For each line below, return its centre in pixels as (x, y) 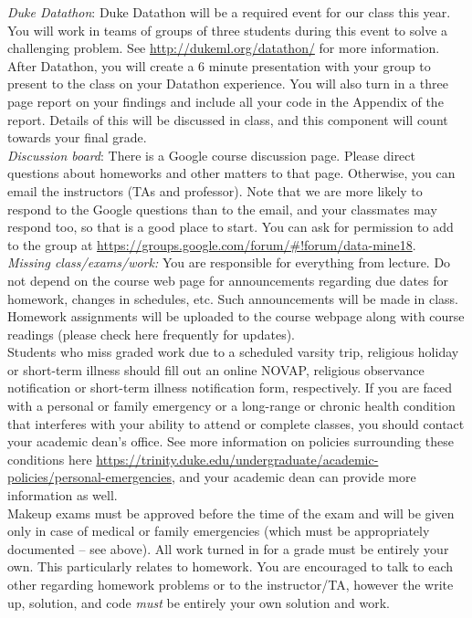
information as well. (63, 495)
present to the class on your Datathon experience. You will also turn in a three (228, 84)
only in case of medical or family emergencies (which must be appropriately (219, 531)
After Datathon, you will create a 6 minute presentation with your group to (219, 65)
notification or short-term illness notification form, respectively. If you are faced (230, 388)
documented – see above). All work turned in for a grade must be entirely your (228, 548)
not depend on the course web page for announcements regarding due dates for (228, 280)
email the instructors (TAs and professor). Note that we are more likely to (215, 190)
